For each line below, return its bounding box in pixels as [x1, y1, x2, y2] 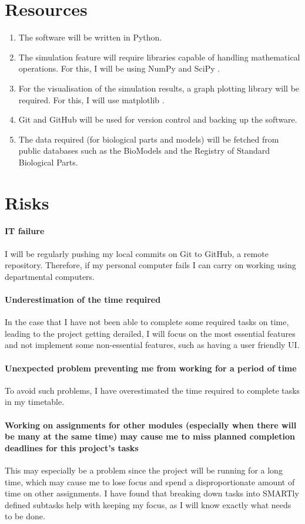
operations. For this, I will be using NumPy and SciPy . [18, 62, 220, 75]
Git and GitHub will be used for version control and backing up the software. [18, 113, 297, 126]
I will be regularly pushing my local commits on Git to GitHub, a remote [5, 247, 269, 259]
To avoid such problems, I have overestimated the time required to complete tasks [5, 384, 300, 396]
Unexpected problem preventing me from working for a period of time [5, 361, 297, 374]
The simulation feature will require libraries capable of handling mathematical [18, 50, 300, 63]
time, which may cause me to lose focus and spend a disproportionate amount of [5, 475, 295, 488]
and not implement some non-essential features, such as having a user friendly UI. [5, 339, 300, 351]
